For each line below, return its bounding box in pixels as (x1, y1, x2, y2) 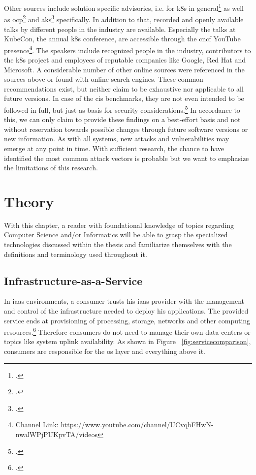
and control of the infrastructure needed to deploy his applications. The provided (4, 306, 249, 316)
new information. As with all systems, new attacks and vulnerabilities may (4, 133, 229, 144)
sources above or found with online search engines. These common (4, 74, 203, 84)
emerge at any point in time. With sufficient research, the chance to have (4, 143, 224, 153)
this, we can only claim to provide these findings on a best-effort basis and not (4, 114, 241, 125)
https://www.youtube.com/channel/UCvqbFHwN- (61, 419, 214, 430)
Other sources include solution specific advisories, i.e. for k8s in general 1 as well (4, 1, 244, 13)
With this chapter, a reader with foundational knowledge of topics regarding (4, 220, 234, 230)
